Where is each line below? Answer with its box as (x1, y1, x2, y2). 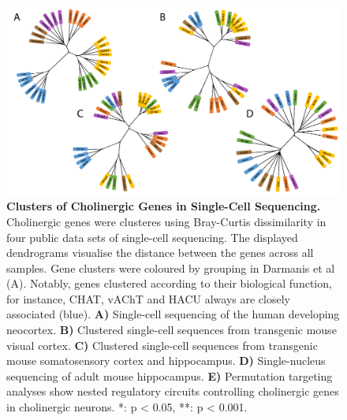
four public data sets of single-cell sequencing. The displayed (6, 229, 298, 245)
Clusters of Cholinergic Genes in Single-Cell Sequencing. (6, 198, 321, 214)
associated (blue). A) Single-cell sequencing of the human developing (6, 306, 340, 322)
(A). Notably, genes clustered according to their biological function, (6, 275, 332, 292)
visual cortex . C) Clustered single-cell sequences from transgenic (6, 336, 318, 353)
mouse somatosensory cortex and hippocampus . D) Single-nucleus (6, 352, 326, 369)
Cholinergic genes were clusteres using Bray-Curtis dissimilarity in (6, 213, 326, 229)
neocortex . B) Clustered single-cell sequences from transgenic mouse (6, 322, 337, 338)
